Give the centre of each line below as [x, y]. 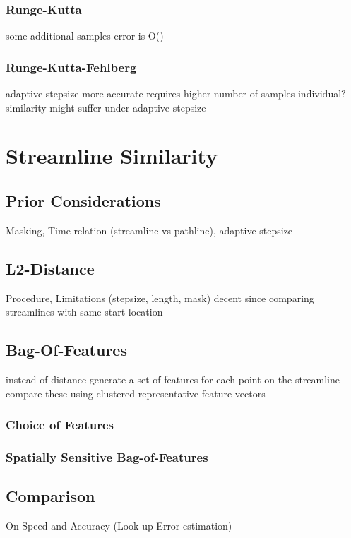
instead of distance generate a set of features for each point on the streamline [173, 379]
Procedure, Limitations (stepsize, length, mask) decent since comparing [160, 298]
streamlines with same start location [84, 312]
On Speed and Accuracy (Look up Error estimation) [119, 526]
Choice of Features [60, 425]
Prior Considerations [83, 200]
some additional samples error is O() [85, 36]
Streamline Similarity [112, 156]
